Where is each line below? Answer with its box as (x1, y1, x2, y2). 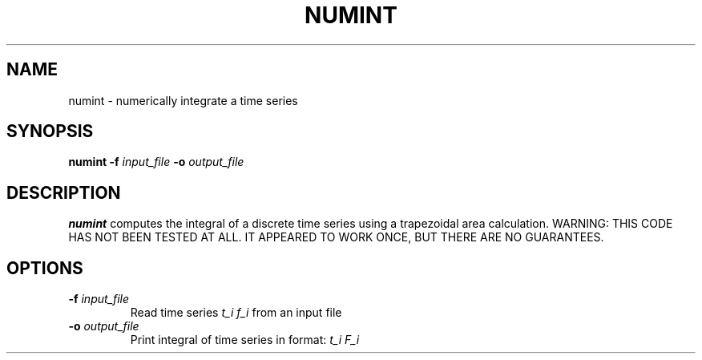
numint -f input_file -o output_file (68, 155, 244, 169)
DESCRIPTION (6, 182, 121, 203)
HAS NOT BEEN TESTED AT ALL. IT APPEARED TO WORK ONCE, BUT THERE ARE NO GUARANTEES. (68, 230, 604, 245)
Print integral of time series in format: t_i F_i (130, 333, 360, 347)
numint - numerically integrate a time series (68, 93, 298, 107)
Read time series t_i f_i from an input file (130, 305, 342, 320)
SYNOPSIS (6, 121, 94, 142)
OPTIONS (6, 257, 83, 278)
